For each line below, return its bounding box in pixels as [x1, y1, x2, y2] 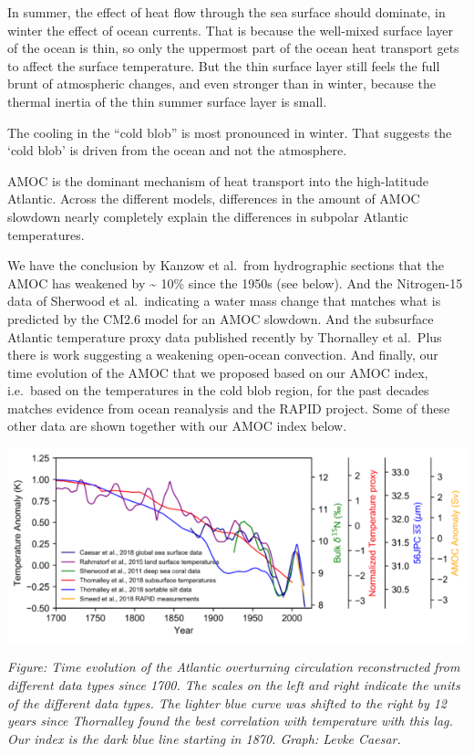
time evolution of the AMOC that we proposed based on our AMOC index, [7, 362, 428, 382]
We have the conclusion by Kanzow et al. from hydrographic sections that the [7, 256, 445, 275]
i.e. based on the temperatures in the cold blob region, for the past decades [7, 381, 429, 400]
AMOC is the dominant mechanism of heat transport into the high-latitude [7, 171, 428, 190]
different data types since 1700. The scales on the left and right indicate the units [7, 675, 460, 694]
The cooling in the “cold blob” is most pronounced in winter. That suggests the [7, 122, 452, 141]
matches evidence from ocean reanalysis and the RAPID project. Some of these [7, 398, 450, 417]
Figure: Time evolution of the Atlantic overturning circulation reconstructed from [7, 657, 460, 676]
